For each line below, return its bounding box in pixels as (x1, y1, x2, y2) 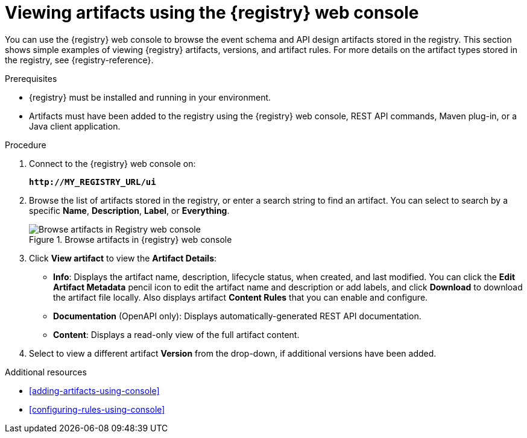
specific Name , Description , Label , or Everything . (29, 205, 230, 216)
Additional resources (5, 366, 87, 377)
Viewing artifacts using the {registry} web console (5, 2, 419, 23)
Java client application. (29, 120, 121, 131)
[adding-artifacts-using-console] (29, 385, 160, 396)
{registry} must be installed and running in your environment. (29, 92, 271, 102)
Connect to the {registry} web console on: (29, 158, 196, 169)
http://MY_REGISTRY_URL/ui (29, 177, 156, 187)
